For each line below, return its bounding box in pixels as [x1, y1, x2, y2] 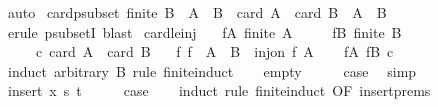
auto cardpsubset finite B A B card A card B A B [7, 2, 387, 22]
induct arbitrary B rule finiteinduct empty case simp [7, 60, 417, 81]
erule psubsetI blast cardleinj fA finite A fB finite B [7, 21, 402, 42]
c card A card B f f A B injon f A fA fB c [35, 41, 394, 62]
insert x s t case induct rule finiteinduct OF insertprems [7, 80, 431, 101]
